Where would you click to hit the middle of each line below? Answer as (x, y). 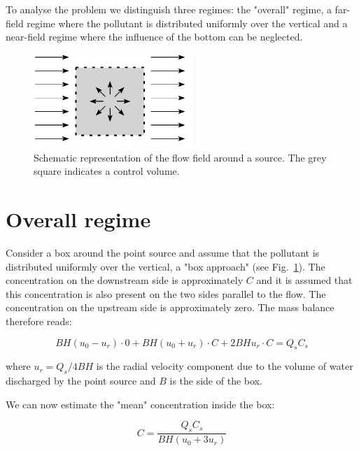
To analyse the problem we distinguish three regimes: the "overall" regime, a (169, 9)
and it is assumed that (304, 280)
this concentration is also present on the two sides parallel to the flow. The (166, 293)
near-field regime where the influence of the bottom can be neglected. (154, 37)
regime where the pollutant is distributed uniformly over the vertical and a (187, 23)
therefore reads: (39, 321)
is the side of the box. (216, 381)
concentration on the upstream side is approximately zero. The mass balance (170, 307)
